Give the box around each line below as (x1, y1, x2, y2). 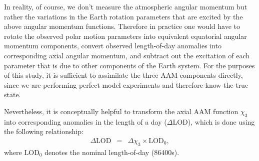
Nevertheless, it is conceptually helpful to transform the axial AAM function (4, 106, 238, 116)
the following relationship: (4, 126, 83, 137)
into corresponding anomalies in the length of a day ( (4, 116, 167, 127)
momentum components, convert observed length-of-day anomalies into (4, 40, 222, 51)
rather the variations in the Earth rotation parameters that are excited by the (4, 11, 243, 21)
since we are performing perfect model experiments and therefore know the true (4, 79, 248, 90)
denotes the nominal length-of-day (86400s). (44, 147, 179, 157)
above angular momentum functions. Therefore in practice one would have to (4, 21, 240, 31)
